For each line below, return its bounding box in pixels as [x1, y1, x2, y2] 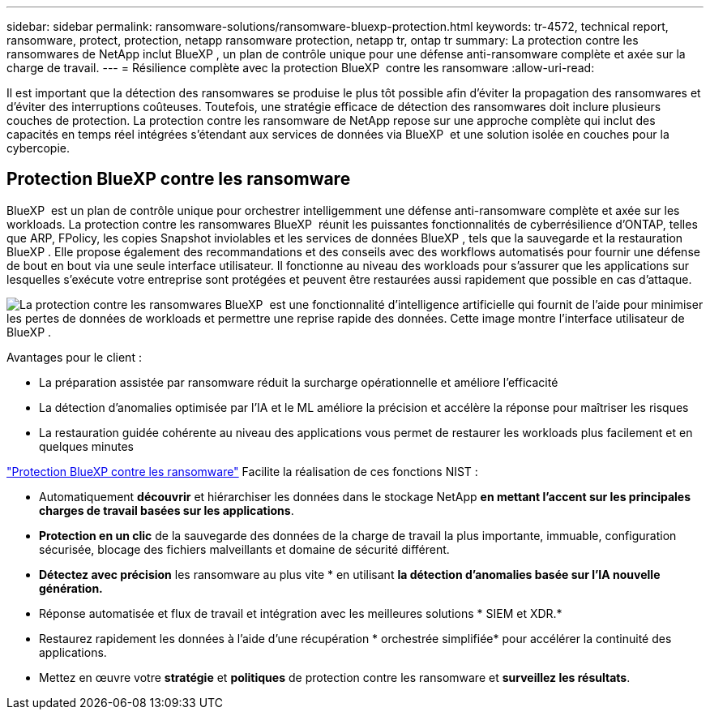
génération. [39, 581, 103, 595]
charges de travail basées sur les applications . [39, 503, 294, 517]
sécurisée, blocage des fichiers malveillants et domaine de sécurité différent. [39, 542, 450, 556]
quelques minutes [39, 439, 134, 453]
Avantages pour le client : [6, 349, 142, 364]
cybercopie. [6, 141, 70, 155]
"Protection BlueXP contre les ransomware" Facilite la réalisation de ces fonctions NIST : [6, 464, 478, 478]
